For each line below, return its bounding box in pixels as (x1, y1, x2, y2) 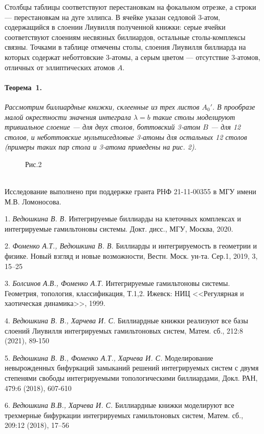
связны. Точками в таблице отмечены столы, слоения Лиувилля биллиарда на (5, 42, 246, 52)
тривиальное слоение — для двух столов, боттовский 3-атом (5, 121, 201, 132)
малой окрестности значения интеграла (5, 111, 131, 122)
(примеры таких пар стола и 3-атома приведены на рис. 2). (5, 141, 196, 152)
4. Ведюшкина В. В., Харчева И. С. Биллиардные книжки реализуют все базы (5, 315, 248, 326)
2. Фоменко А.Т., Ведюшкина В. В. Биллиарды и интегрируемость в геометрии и (5, 240, 257, 251)
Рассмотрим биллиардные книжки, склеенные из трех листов (5, 101, 200, 112)
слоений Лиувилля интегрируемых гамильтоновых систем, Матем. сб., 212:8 (5, 325, 244, 336)
